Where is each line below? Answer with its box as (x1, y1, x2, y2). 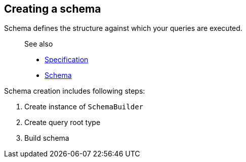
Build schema (24, 134, 69, 143)
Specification (45, 55, 89, 64)
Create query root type (24, 118, 101, 127)
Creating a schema (4, 3, 101, 15)
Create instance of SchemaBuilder (24, 102, 143, 111)
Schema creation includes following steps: (4, 87, 145, 96)
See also (24, 39, 53, 49)
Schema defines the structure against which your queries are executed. (4, 24, 242, 33)
